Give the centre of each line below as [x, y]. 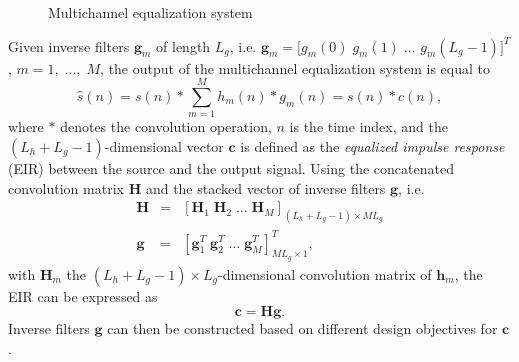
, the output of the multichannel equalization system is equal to [295, 67]
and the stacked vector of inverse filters [265, 187]
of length [183, 45]
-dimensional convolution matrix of [324, 273]
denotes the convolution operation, [166, 126]
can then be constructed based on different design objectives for [302, 328]
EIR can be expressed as [83, 295]
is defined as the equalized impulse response [372, 145]
